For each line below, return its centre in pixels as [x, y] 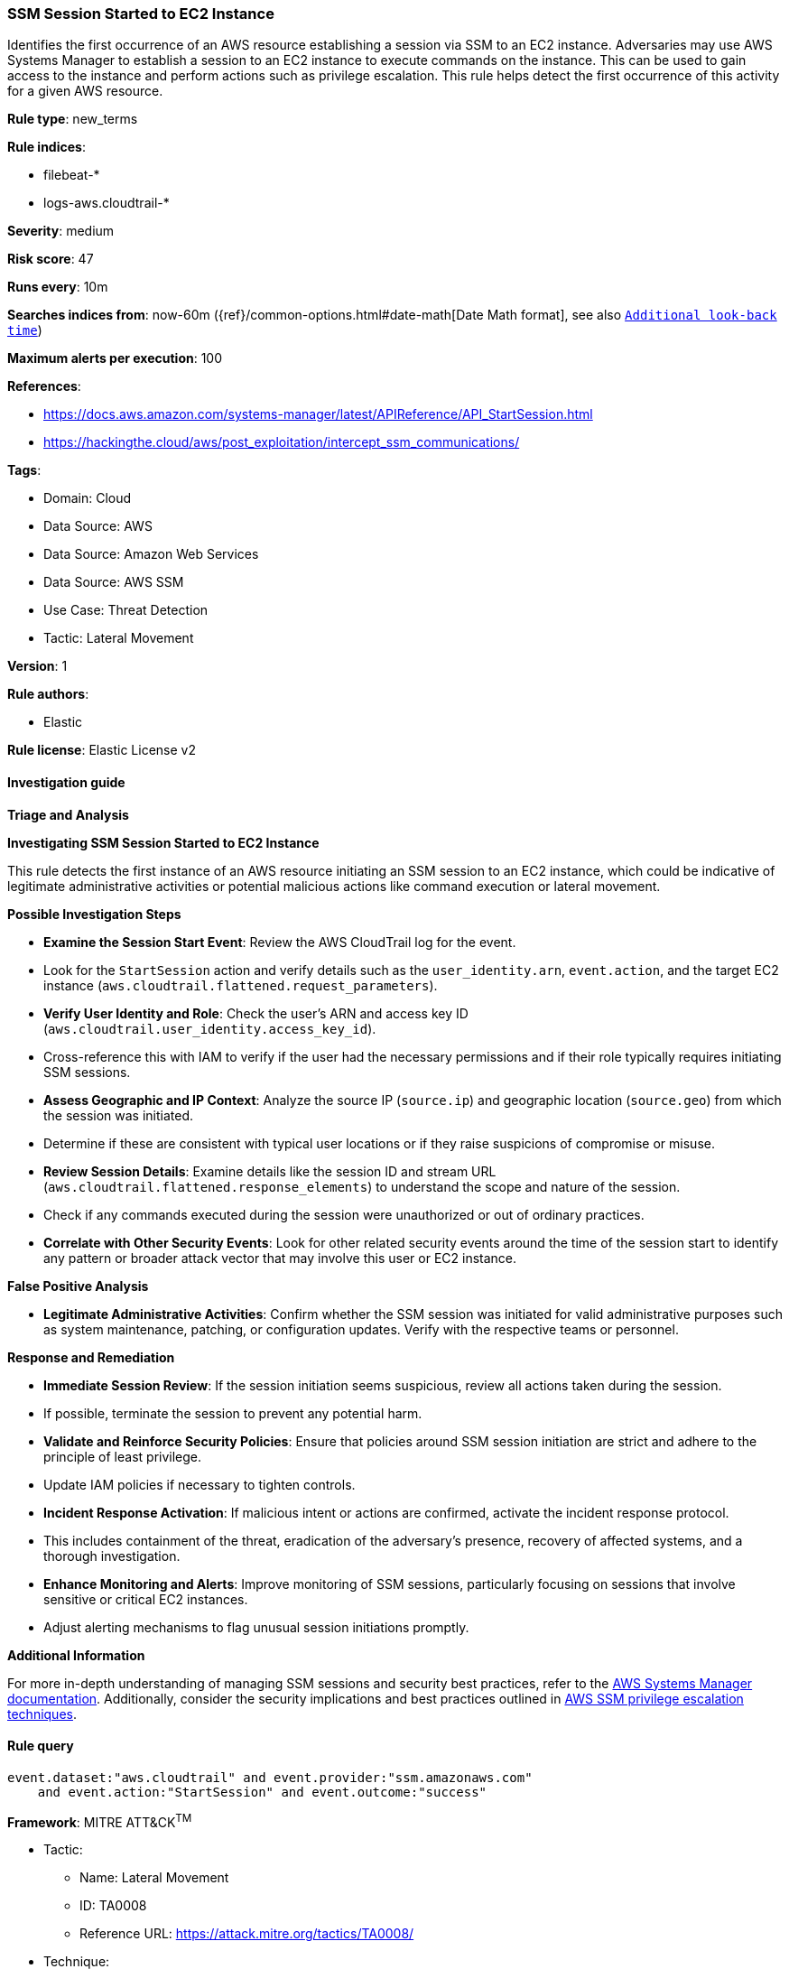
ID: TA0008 [113, 1906]
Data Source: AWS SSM [114, 582]
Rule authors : [48, 694]
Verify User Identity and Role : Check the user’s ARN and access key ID [256, 1013]
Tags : [24, 470]
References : [44, 386]
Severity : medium [61, 231]
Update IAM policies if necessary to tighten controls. [200, 1484]
